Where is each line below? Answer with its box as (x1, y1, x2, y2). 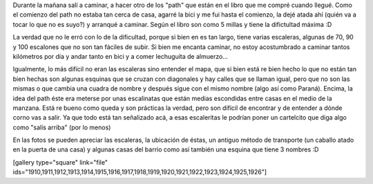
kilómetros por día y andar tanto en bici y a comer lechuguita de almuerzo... (12, 52, 228, 60)
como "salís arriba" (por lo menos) (12, 123, 111, 131)
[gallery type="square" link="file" (12, 158, 108, 166)
